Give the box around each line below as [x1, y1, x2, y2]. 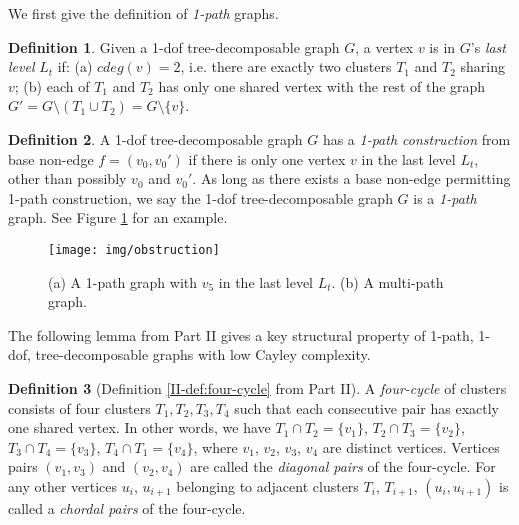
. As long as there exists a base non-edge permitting [192, 168, 511, 189]
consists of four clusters [8, 397, 151, 418]
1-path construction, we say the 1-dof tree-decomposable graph [8, 187, 393, 208]
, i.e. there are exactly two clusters [180, 56, 392, 77]
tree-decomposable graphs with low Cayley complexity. [35, 344, 371, 365]
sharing [460, 56, 505, 77]
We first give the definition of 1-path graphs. [8, 3, 279, 23]
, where [193, 436, 238, 457]
